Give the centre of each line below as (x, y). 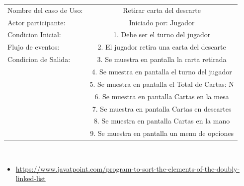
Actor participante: (37, 22)
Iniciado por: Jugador (162, 22)
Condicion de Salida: (39, 59)
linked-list (31, 178)
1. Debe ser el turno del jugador (162, 34)
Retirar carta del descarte (162, 10)
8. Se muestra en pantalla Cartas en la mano (162, 121)
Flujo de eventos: (34, 47)
